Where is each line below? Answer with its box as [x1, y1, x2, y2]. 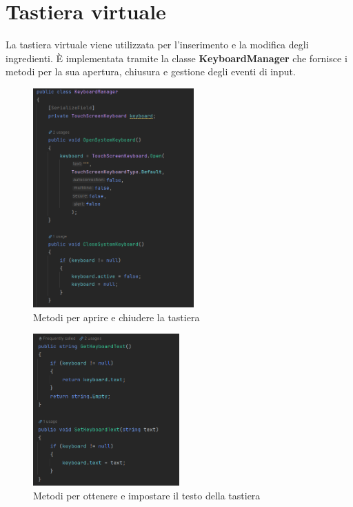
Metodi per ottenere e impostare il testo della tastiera [33, 488, 261, 502]
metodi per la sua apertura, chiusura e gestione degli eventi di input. [6, 64, 296, 79]
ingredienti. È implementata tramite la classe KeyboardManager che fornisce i [6, 50, 347, 65]
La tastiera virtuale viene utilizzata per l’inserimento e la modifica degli [6, 37, 309, 52]
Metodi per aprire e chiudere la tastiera [33, 309, 200, 324]
